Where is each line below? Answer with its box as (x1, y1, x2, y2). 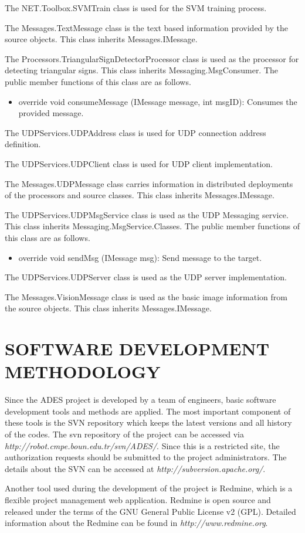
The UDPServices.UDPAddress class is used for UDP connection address (5, 126, 266, 138)
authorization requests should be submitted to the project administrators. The (5, 451, 287, 463)
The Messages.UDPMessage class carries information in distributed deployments (5, 177, 293, 189)
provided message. (18, 107, 84, 119)
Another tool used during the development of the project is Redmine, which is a (5, 482, 293, 494)
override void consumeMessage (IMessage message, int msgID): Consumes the (18, 95, 297, 107)
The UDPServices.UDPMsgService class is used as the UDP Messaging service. (5, 208, 289, 220)
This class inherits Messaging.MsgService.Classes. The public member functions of (5, 220, 300, 232)
